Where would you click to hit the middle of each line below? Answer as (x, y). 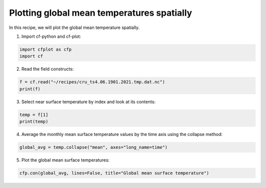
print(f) (30, 89)
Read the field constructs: (48, 69)
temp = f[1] (34, 115)
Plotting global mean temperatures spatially (100, 13)
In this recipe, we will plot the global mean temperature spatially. (74, 27)
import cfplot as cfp (46, 49)
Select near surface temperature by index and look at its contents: (88, 102)
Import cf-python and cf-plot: (51, 36)
